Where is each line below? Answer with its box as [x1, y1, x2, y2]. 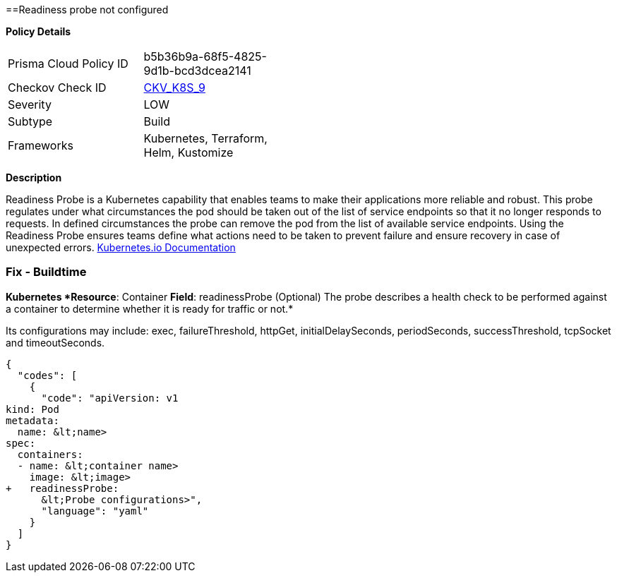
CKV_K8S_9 [143, 80, 205, 95]
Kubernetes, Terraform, [143, 131, 268, 145]
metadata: [6, 414, 59, 426]
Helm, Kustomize [143, 145, 234, 159]
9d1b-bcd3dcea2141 [143, 64, 251, 78]
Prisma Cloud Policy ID [8, 56, 128, 71]
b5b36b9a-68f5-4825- [143, 49, 267, 64]
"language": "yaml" [41, 505, 149, 517]
